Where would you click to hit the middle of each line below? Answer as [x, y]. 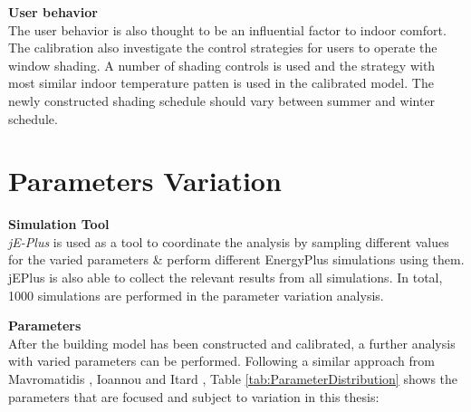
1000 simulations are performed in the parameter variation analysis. [196, 295]
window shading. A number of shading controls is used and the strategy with [222, 65]
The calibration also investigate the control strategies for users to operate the [223, 48]
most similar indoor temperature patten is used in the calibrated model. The [221, 83]
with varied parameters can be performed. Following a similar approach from [221, 361]
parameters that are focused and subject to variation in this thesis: [194, 396]
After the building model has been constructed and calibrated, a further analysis [232, 343]
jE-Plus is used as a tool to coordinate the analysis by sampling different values [229, 241]
